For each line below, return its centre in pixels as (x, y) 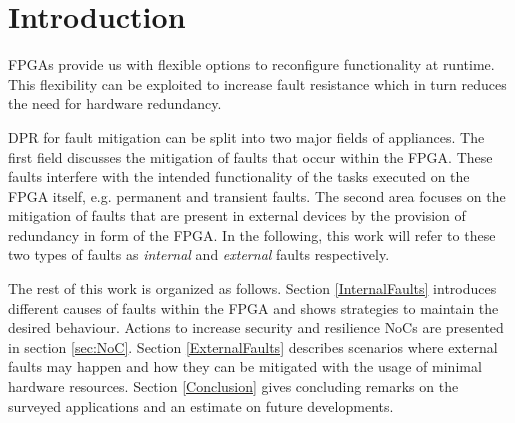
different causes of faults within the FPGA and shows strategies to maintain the (253, 307)
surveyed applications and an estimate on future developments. (201, 405)
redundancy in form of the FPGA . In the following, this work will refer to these (252, 234)
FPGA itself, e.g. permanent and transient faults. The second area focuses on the (257, 195)
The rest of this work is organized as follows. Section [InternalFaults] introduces (252, 288)
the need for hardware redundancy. (115, 103)
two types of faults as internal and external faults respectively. (199, 254)
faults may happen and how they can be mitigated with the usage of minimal (245, 366)
